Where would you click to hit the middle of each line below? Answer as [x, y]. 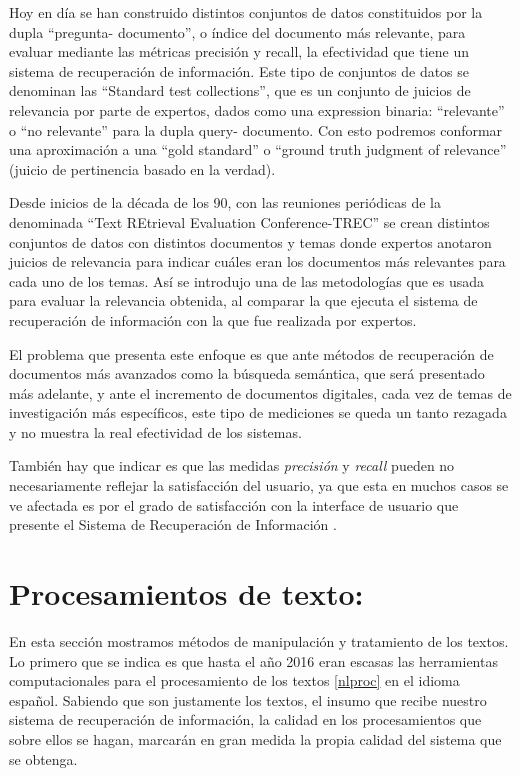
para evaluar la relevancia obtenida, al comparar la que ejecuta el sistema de [243, 300]
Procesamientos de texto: [186, 593]
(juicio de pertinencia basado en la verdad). [142, 168]
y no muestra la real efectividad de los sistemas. [155, 431]
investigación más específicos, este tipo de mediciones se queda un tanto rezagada [258, 412]
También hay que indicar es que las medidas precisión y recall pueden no [232, 465]
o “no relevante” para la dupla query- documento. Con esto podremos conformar [256, 129]
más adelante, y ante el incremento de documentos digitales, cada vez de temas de [260, 392]
